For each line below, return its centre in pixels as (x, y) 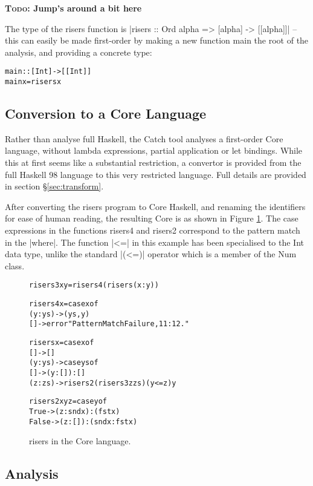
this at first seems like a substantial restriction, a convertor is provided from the (153, 163)
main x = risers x (33, 82)
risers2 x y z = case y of (68, 402)
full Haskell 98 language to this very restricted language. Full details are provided (156, 174)
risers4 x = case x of (64, 304)
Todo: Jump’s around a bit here (73, 8)
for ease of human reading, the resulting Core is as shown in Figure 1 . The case (152, 218)
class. (15, 265)
